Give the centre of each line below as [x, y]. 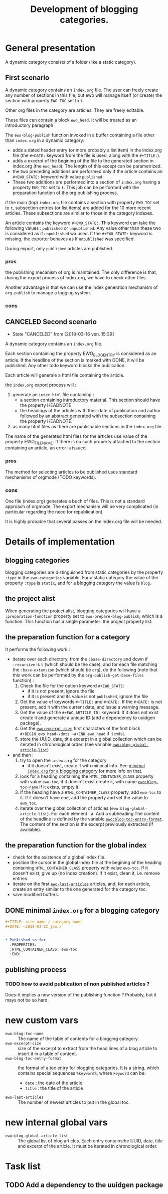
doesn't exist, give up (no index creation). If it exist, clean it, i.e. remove [86, 873]
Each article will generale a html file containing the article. [65, 375]
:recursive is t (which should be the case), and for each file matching [85, 664]
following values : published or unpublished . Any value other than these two [83, 228]
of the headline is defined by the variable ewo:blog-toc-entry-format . [92, 819]
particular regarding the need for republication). [54, 511]
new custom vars [42, 1020]
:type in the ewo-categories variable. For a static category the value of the [82, 577]
